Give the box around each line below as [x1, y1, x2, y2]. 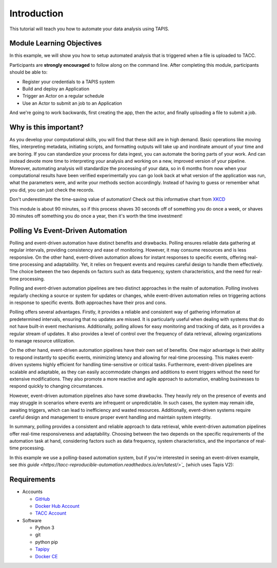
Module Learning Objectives [9, 39, 102, 48]
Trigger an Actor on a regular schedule [22, 93, 105, 99]
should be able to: [9, 69, 48, 75]
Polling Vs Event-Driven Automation [9, 226, 127, 235]
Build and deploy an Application [22, 86, 90, 92]
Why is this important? [9, 123, 84, 131]
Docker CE [35, 553, 58, 559]
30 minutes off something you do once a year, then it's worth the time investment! [9, 213, 183, 219]
